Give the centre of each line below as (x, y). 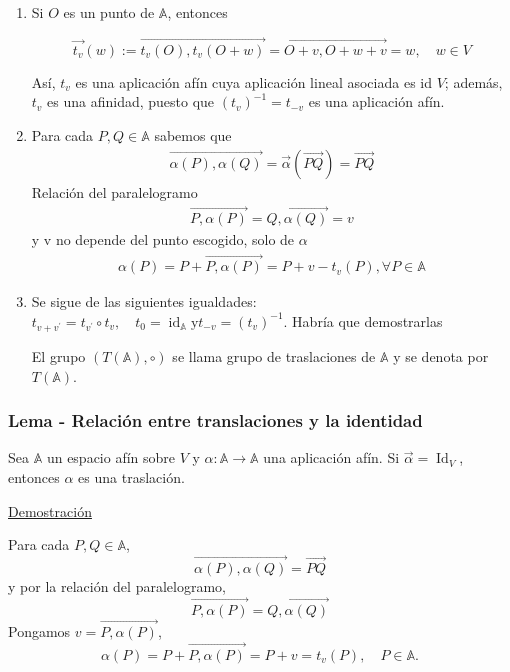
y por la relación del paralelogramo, (117, 585)
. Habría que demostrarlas (363, 320)
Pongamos (39, 630)
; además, (473, 81)
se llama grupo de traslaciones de (274, 355)
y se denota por (441, 355)
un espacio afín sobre (111, 457)
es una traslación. (131, 476)
